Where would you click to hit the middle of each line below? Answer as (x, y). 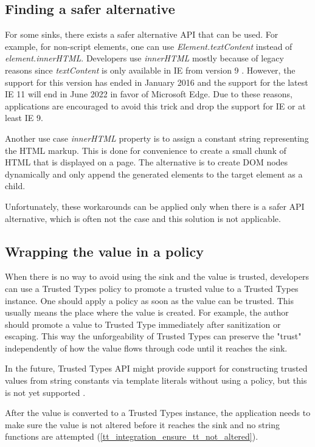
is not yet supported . (45, 392)
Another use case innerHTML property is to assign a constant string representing (157, 138)
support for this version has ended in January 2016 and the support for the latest (157, 82)
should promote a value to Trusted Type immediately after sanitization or (143, 324)
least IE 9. (24, 118)
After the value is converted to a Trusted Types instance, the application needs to (158, 413)
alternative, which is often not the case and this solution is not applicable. (143, 218)
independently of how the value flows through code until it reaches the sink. (146, 348)
